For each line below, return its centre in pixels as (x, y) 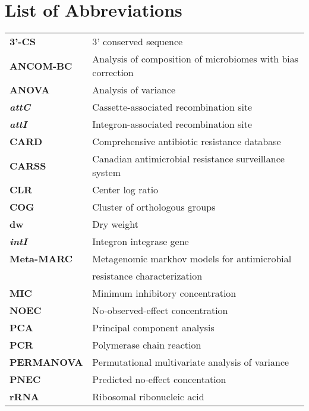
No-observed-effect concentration (160, 310)
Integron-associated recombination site (172, 124)
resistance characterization (147, 276)
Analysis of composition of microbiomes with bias (196, 59)
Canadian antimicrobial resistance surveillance (188, 159)
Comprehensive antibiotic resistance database (187, 142)
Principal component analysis (153, 328)
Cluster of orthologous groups (154, 207)
